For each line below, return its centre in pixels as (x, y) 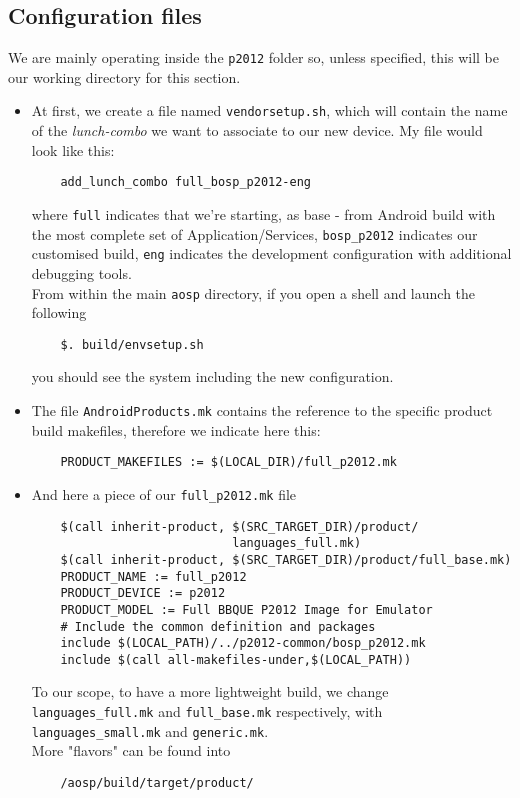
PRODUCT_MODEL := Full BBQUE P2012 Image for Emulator (246, 609)
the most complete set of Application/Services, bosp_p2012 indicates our (254, 233)
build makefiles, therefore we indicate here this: (176, 429)
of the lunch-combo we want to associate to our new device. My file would (257, 130)
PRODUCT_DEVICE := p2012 (143, 593)
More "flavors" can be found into (131, 750)
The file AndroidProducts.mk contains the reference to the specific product (262, 410)
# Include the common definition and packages (218, 626)
